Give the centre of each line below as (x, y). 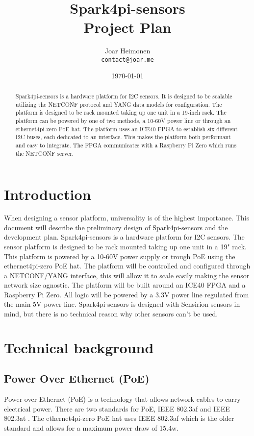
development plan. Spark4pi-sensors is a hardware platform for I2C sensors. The (124, 237)
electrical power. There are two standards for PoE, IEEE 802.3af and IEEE (117, 408)
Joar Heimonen (127, 51)
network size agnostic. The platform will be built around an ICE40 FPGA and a (125, 285)
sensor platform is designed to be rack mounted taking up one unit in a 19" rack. (125, 246)
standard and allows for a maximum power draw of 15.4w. (91, 428)
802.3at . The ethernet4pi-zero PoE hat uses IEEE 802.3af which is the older (119, 418)
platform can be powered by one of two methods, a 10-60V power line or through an (123, 120)
